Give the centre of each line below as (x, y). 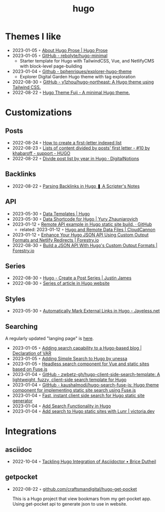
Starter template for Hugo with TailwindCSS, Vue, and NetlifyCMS (87, 61)
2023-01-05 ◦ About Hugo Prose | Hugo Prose (60, 50)
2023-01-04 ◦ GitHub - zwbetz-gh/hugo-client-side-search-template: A (86, 374)
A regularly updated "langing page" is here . (49, 338)
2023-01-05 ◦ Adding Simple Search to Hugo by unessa (70, 358)
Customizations (39, 113)
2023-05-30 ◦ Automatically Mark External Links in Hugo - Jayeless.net (86, 311)
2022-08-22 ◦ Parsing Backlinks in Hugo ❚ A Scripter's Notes (76, 186)
